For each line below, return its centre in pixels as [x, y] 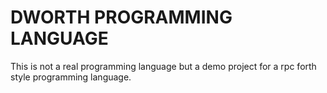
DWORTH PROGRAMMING [121, 17]
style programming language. [71, 77]
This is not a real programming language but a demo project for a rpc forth [163, 66]
